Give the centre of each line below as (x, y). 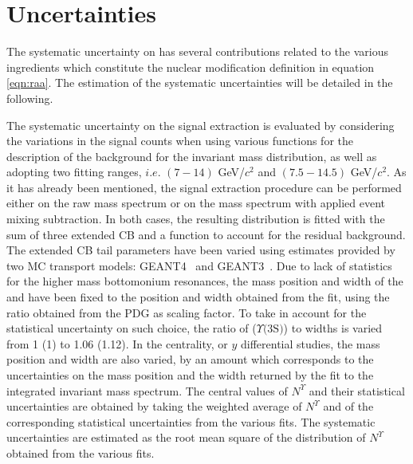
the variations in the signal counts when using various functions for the (180, 141)
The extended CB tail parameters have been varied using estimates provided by (201, 250)
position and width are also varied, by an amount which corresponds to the (190, 359)
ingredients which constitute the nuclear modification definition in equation (191, 67)
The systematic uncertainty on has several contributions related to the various (197, 51)
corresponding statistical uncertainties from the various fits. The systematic (191, 421)
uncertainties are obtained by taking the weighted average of (154, 406)
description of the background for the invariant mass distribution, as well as (192, 156)
